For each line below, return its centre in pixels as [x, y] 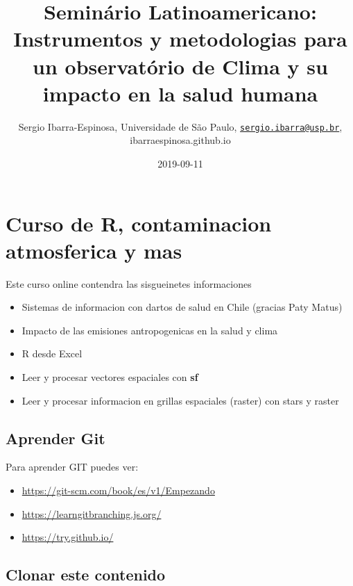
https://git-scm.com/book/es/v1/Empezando [118, 490]
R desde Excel [52, 353]
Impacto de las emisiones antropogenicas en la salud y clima [150, 330]
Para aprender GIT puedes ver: [72, 467]
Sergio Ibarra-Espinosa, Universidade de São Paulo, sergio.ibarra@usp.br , [180, 126]
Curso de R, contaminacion [139, 223]
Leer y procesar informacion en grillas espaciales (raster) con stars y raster [180, 400]
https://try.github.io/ [68, 537]
